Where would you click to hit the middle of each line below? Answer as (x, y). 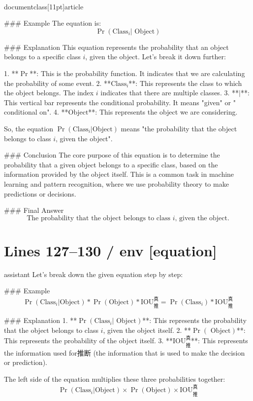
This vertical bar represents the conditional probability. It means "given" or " (120, 102)
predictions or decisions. (40, 193)
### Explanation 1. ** (41, 320)
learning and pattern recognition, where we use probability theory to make (116, 183)
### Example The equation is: (53, 23)
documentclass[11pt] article (44, 6)
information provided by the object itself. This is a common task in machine (119, 174)
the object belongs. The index (49, 93)
